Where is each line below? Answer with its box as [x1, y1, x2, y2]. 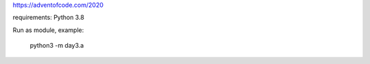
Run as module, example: [12, 26, 84, 34]
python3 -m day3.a [29, 42, 84, 50]
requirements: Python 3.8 [12, 14, 85, 22]
